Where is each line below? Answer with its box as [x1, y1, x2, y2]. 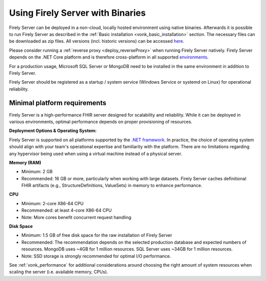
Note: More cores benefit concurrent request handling [21, 214, 132, 220]
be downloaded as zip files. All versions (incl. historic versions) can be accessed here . [9, 38, 185, 44]
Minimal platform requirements [9, 99, 106, 107]
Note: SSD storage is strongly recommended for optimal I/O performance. [21, 253, 171, 259]
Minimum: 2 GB [21, 169, 53, 175]
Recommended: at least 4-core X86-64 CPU [21, 207, 112, 214]
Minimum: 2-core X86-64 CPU [21, 200, 84, 206]
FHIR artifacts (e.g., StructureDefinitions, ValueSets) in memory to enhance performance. [21, 183, 202, 188]
